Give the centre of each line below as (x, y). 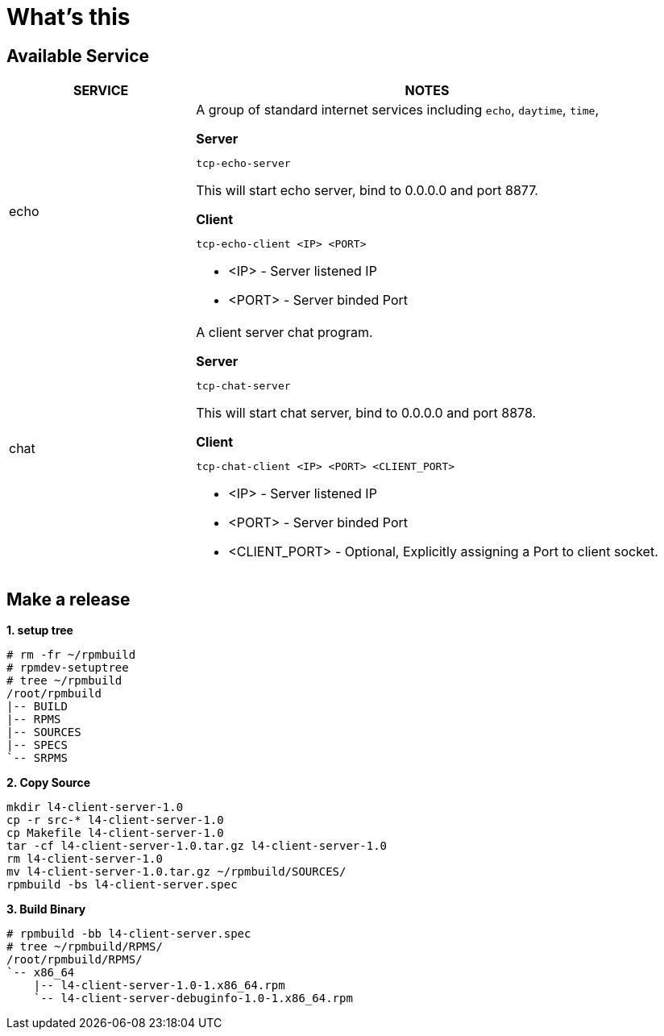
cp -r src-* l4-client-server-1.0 (115, 820)
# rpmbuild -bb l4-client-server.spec (129, 934)
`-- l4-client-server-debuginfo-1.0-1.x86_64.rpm (193, 999)
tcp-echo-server (243, 164)
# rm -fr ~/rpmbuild (71, 655)
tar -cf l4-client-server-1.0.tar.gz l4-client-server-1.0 (197, 846)
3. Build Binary (46, 909)
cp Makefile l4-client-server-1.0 (115, 833)
